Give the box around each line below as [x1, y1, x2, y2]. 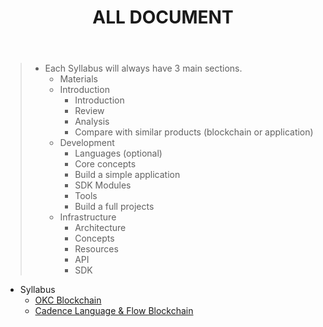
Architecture [74, 222, 127, 234]
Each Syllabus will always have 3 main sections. [44, 62, 243, 75]
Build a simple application [74, 169, 181, 181]
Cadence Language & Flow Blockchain [34, 305, 194, 317]
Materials [59, 73, 98, 85]
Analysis [74, 116, 110, 128]
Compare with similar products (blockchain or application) [74, 126, 314, 138]
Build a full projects [74, 201, 155, 213]
